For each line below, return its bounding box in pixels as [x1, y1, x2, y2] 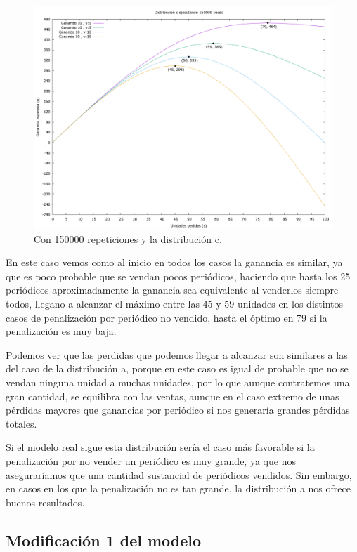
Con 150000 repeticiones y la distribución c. [34, 231, 222, 246]
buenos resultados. [6, 494, 85, 509]
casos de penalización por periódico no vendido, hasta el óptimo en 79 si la [6, 310, 327, 324]
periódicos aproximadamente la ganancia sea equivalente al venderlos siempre [6, 282, 339, 297]
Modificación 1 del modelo [6, 529, 202, 551]
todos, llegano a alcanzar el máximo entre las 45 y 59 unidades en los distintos [6, 296, 344, 310]
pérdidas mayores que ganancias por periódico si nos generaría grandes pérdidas [6, 402, 350, 417]
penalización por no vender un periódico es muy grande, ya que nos [6, 453, 296, 468]
